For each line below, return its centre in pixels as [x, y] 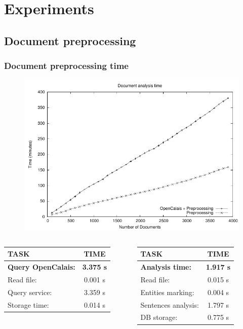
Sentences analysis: [170, 304]
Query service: [30, 292]
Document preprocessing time [66, 66]
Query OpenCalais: [42, 267]
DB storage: [159, 317]
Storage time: [28, 304]
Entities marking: [167, 292]
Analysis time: [166, 267]
